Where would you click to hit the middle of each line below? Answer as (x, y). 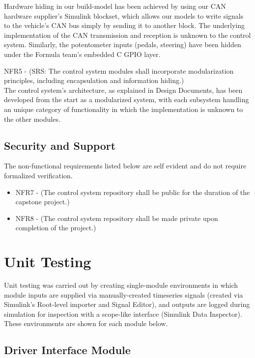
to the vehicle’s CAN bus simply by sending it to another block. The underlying (125, 25)
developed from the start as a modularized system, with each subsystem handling (127, 99)
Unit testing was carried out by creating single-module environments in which (121, 285)
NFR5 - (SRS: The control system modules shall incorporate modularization (119, 70)
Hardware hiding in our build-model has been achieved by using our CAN (115, 6)
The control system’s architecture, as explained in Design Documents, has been (123, 90)
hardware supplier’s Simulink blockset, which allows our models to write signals (124, 15)
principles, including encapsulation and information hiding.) (94, 80)
